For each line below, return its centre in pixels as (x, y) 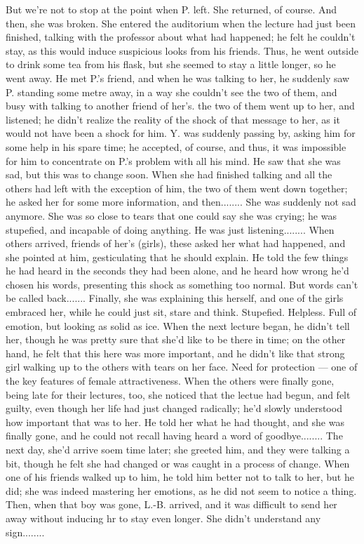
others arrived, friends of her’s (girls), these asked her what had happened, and (176, 243)
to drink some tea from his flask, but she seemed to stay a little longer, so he (171, 64)
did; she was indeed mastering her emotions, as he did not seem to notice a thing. (181, 490)
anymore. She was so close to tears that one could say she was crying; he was (171, 215)
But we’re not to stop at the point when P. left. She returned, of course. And (171, 9)
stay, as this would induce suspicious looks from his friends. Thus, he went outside (182, 50)
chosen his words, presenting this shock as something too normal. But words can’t (182, 284)
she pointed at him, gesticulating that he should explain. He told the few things (177, 257)
